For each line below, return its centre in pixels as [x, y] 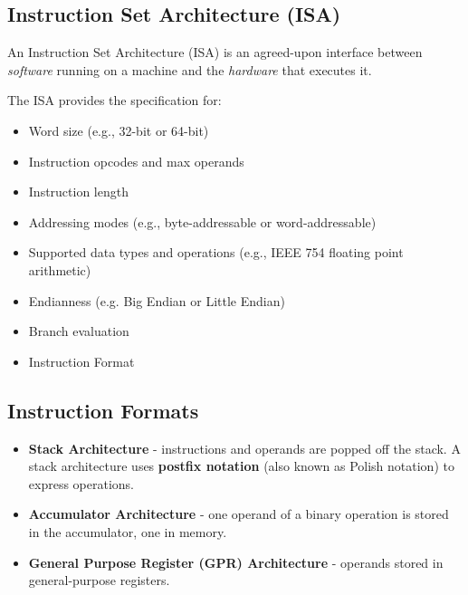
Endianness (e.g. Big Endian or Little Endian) [157, 300]
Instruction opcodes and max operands [136, 161]
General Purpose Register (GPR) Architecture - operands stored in [236, 562]
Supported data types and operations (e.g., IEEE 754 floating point [216, 252]
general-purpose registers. [99, 580]
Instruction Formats [103, 410]
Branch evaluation [79, 331]
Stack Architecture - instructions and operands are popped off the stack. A [244, 448]
